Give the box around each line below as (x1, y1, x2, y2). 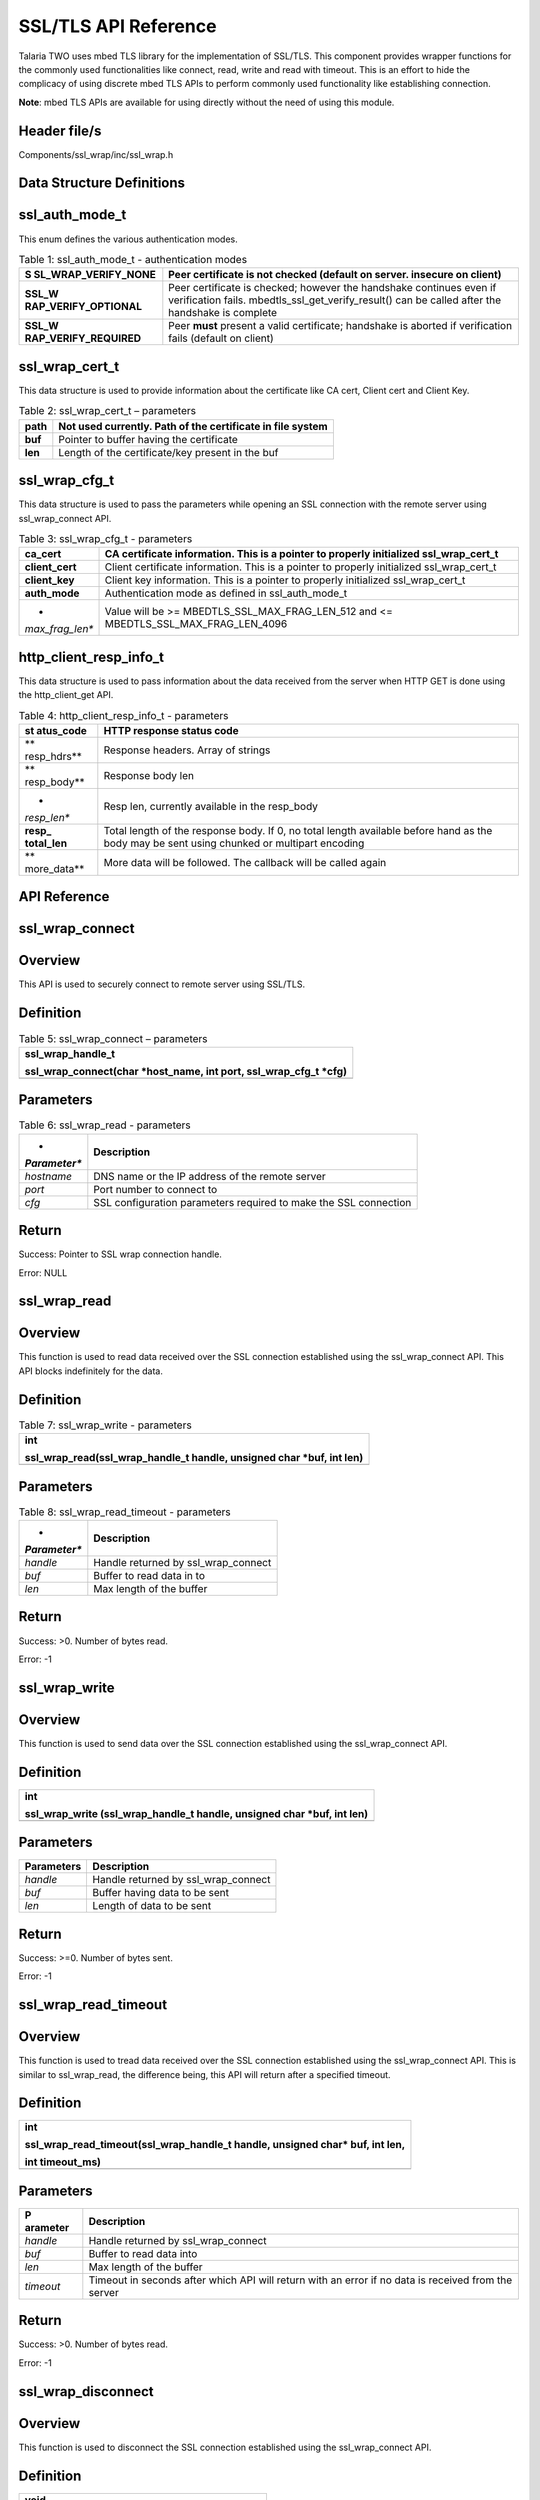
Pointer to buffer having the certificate (58, 432, 239, 446)
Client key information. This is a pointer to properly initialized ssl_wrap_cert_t (104, 573, 466, 587)
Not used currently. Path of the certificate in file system (58, 419, 329, 433)
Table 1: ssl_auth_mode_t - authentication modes (18, 253, 248, 267)
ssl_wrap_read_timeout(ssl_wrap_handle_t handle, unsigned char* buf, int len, (24, 2138, 406, 2152)
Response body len (103, 768, 195, 782)
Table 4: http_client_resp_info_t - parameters (18, 708, 229, 722)
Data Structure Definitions (18, 175, 185, 192)
